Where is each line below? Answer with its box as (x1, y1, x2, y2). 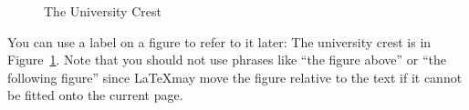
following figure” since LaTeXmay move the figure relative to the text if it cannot (7, 67, 463, 86)
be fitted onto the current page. (7, 85, 183, 105)
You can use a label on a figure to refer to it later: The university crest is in (7, 32, 432, 51)
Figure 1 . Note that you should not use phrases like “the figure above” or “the (7, 50, 446, 69)
